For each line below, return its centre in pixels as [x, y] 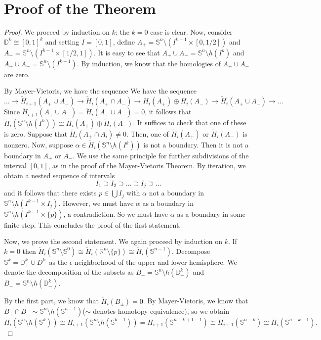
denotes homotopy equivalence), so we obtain [161, 311]
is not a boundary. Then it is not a [196, 145]
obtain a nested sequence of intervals [60, 175]
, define [124, 41]
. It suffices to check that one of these [190, 122]
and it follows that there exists [50, 193]
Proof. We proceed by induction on [57, 32]
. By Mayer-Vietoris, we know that [196, 301]
